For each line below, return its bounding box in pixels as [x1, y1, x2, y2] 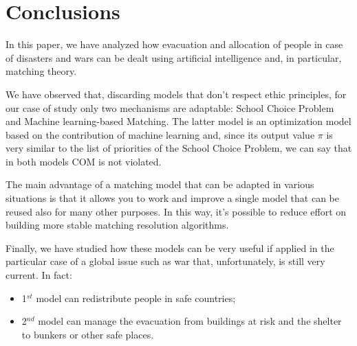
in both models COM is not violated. [6, 154, 162, 168]
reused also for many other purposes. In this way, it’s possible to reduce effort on [6, 204, 347, 218]
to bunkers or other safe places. [21, 327, 154, 341]
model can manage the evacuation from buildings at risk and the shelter [38, 314, 342, 328]
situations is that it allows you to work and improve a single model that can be [6, 191, 340, 205]
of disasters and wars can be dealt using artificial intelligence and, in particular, [6, 50, 342, 65]
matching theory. [6, 64, 77, 78]
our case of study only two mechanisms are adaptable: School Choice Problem [6, 100, 334, 115]
